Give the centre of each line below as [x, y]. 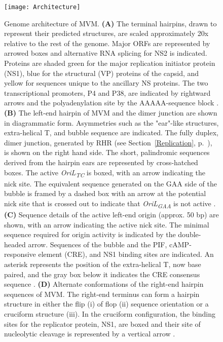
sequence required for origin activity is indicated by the [90, 234]
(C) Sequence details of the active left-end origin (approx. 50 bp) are [111, 214]
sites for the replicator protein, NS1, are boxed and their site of [102, 324]
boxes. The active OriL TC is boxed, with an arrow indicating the [105, 173]
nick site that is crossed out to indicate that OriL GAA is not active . [110, 204]
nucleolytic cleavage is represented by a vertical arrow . [90, 334]
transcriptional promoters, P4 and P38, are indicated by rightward [107, 92]
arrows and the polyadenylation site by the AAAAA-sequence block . [111, 103]
